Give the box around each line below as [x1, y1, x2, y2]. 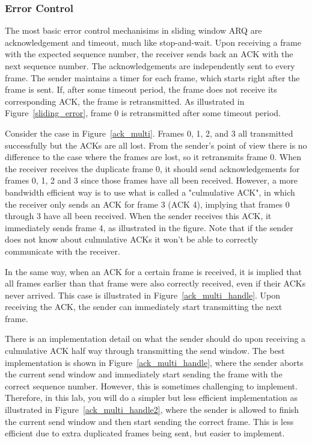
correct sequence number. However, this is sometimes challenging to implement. [5, 379, 298, 392]
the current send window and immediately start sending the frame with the [5, 368, 283, 380]
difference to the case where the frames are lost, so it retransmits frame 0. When [5, 150, 301, 163]
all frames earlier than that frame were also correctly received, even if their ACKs [5, 277, 306, 290]
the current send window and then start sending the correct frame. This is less [5, 415, 294, 427]
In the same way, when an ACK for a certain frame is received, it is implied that [5, 265, 302, 277]
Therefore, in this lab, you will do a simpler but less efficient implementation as [5, 391, 298, 404]
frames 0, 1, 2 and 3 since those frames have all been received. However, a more [5, 174, 298, 187]
